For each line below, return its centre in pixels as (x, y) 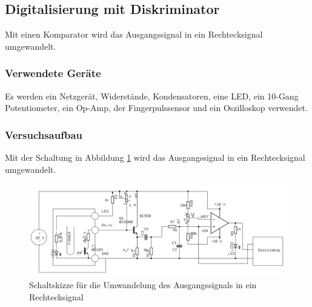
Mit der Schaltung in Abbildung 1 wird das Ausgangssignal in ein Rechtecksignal (155, 157)
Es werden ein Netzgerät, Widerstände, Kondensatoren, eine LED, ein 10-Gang (152, 96)
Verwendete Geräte (53, 73)
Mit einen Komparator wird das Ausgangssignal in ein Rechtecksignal (134, 34)
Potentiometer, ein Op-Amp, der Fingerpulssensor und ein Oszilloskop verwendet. (156, 108)
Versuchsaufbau (44, 134)
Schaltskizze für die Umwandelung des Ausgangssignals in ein (143, 285)
